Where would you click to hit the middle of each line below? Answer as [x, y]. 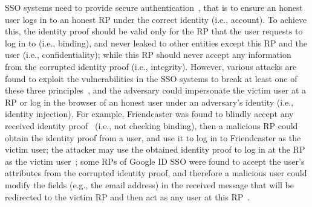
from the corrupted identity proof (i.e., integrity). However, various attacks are [151, 66]
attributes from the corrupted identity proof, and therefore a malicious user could [156, 173]
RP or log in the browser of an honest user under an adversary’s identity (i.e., [149, 102]
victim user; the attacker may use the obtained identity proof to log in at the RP [155, 149]
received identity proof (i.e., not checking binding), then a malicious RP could [151, 125]
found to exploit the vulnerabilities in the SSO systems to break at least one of [151, 78]
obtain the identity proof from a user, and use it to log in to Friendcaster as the [153, 137]
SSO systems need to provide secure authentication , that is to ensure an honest [154, 7]
